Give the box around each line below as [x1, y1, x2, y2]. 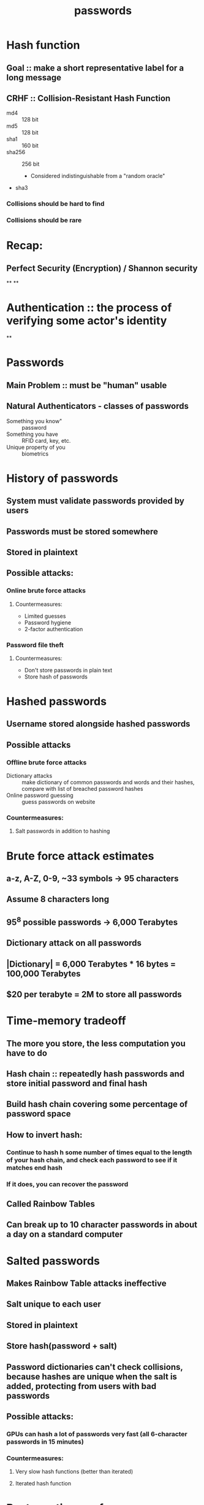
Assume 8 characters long [6, 894, 109, 904]
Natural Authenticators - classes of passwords [6, 401, 189, 411]
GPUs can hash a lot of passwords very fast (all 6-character [6, 1429, 188, 1438]
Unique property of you [6, 443, 66, 451]
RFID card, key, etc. [21, 437, 71, 444]
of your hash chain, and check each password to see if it [6, 1156, 178, 1164]
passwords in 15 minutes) [6, 1437, 84, 1446]
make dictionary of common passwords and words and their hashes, [21, 779, 195, 786]
